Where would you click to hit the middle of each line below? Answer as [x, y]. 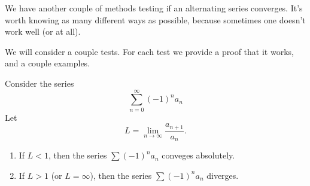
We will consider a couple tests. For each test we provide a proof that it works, [149, 51]
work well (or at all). [43, 31]
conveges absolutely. [198, 155]
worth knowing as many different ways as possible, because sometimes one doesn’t [155, 19]
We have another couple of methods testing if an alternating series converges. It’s [154, 8]
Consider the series [39, 83]
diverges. [223, 175]
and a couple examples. [48, 63]
